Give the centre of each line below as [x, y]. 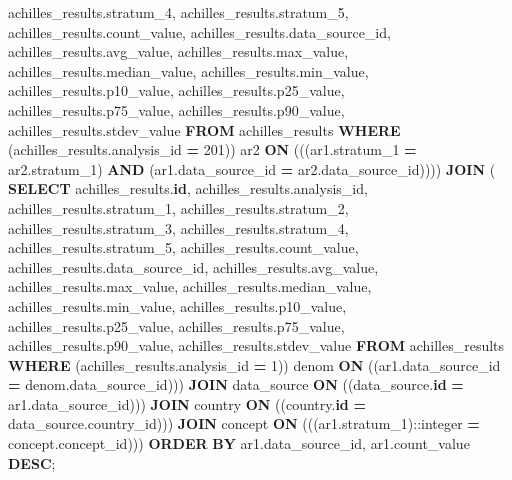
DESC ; [32, 462]
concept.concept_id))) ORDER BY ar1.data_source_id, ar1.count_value [239, 443]
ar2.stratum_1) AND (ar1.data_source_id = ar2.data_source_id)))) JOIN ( [252, 168]
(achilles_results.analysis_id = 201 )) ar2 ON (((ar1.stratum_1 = [212, 149]
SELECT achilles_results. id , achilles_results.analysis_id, [188, 188]
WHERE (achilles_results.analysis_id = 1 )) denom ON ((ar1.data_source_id [254, 364]
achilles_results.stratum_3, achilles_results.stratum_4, [178, 227]
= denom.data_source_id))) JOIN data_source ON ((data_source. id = [236, 384]
